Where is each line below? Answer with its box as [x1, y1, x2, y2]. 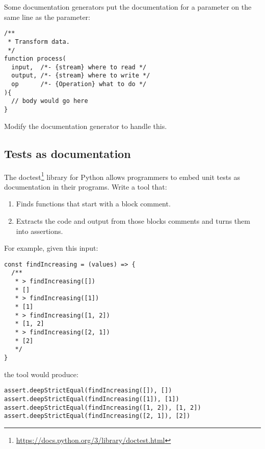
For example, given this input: [4, 243, 98, 253]
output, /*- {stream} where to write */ [11, 72, 150, 80]
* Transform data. [8, 38, 70, 45]
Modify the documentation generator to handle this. [4, 120, 167, 131]
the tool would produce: [4, 368, 78, 379]
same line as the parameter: [4, 11, 90, 22]
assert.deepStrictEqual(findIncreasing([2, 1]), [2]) [4, 412, 191, 420]
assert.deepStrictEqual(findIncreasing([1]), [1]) [4, 395, 179, 403]
